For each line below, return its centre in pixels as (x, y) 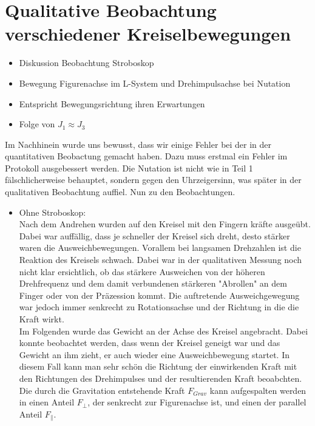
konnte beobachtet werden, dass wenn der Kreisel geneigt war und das (150, 343)
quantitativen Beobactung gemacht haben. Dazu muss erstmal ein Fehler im (146, 156)
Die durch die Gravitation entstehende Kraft (102, 390)
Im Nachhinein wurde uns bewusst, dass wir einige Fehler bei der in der (138, 144)
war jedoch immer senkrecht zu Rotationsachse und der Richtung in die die (159, 307)
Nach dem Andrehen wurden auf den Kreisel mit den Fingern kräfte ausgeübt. (165, 224)
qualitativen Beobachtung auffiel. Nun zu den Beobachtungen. (120, 192)
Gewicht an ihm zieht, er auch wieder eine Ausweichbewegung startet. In (154, 354)
